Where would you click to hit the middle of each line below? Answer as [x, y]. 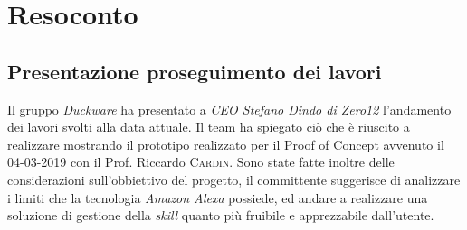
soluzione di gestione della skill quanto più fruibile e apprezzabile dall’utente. [221, 215]
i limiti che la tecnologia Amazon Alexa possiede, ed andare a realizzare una [218, 197]
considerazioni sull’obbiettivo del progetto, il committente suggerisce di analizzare [234, 179]
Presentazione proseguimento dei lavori [195, 71]
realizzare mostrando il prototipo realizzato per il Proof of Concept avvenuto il [226, 144]
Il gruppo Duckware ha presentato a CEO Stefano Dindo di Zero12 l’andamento [229, 109]
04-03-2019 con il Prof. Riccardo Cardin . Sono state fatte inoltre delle [201, 162]
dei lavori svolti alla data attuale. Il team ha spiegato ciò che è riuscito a [209, 127]
